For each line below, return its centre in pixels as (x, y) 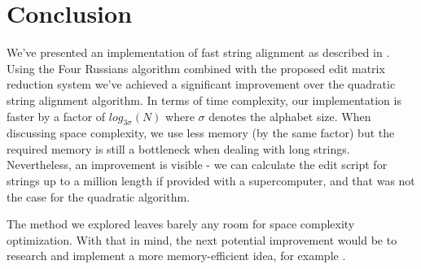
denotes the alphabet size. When (290, 116)
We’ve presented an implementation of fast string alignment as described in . (198, 52)
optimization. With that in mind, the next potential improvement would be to (202, 239)
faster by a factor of (56, 116)
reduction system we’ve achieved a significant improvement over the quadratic (201, 84)
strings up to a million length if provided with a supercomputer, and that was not (211, 181)
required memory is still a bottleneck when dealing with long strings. (178, 148)
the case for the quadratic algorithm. (98, 196)
